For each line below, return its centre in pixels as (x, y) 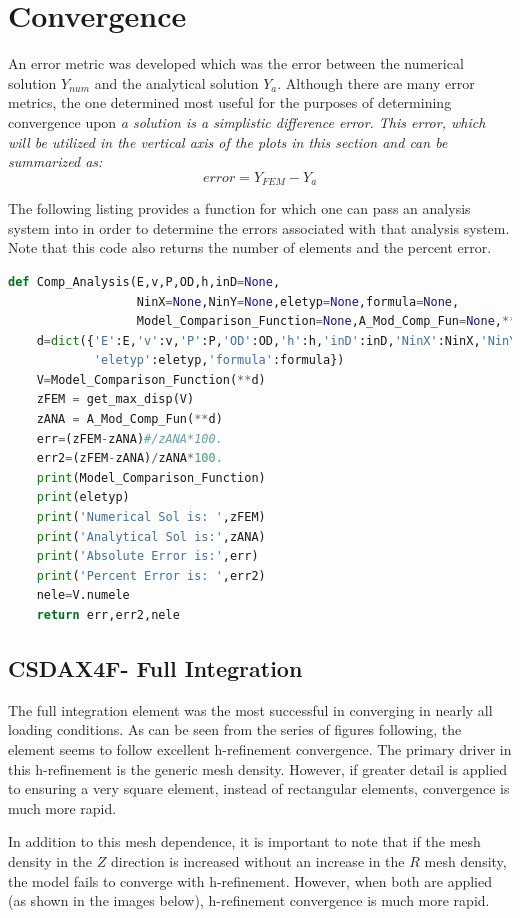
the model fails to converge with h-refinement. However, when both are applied (250, 880)
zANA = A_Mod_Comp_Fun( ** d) (129, 419)
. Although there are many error (376, 82)
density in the (50, 860)
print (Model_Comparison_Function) (151, 477)
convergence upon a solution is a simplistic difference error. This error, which (247, 121)
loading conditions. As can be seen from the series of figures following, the (235, 729)
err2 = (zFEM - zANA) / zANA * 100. (129, 458)
